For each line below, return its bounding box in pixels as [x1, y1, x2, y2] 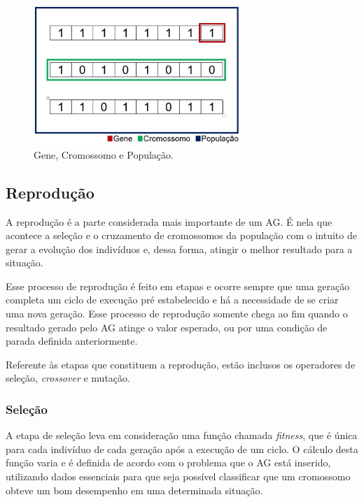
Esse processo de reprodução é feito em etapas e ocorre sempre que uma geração [6, 278, 350, 293]
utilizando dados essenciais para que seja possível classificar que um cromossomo [6, 469, 351, 484]
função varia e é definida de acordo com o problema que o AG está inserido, [6, 455, 331, 470]
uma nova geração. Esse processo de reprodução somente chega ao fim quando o [6, 306, 348, 321]
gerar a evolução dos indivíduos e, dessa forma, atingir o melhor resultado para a [6, 241, 353, 256]
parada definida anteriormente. [6, 334, 138, 348]
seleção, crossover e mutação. [6, 371, 130, 385]
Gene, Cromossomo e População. [34, 147, 174, 162]
